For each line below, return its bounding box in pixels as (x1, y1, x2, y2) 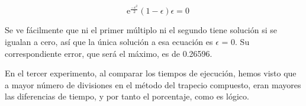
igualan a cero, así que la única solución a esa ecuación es (5, 36, 213, 48)
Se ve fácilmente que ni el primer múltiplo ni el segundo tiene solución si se (5, 24, 278, 36)
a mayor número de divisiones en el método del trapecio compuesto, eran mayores (5, 78, 301, 91)
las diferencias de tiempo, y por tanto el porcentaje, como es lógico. (5, 90, 249, 102)
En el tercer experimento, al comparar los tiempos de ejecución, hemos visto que (5, 67, 297, 79)
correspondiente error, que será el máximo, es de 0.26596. (5, 47, 212, 59)
